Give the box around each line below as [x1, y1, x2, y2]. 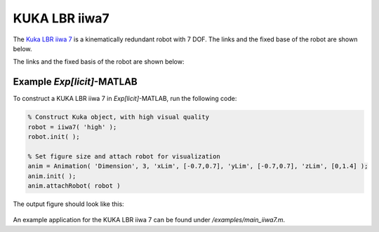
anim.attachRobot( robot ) [27, 182, 121, 189]
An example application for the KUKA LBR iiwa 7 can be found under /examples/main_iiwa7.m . [13, 216, 286, 224]
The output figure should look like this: [13, 200, 124, 208]
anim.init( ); [27, 172, 77, 180]
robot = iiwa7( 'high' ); [27, 123, 117, 131]
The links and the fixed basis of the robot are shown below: [13, 57, 185, 66]
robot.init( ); [27, 133, 80, 140]
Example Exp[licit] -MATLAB [13, 76, 138, 88]
